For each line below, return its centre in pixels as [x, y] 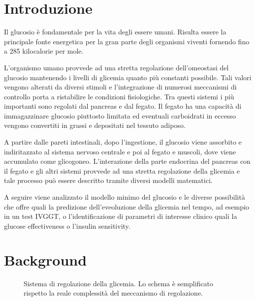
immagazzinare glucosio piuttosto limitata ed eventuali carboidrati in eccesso [120, 115]
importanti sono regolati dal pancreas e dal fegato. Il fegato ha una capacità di [123, 106]
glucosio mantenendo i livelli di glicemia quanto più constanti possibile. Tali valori [128, 77]
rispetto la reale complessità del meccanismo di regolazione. [113, 293]
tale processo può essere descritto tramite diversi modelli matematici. [108, 180]
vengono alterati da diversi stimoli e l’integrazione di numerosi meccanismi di [120, 87]
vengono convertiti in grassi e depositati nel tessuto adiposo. [95, 125]
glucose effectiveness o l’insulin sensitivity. [67, 226]
